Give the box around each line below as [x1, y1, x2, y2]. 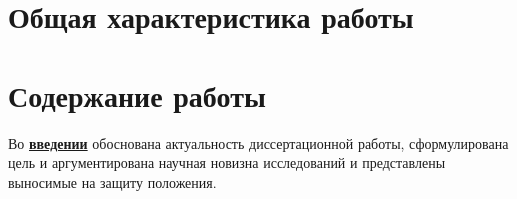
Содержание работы [8, 74, 266, 115]
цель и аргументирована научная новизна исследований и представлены [8, 152, 446, 173]
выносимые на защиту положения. [8, 171, 217, 192]
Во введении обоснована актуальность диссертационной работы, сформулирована [8, 132, 509, 153]
